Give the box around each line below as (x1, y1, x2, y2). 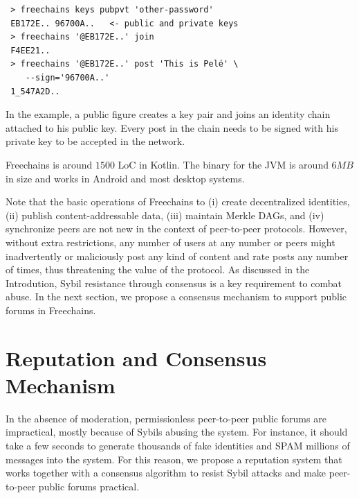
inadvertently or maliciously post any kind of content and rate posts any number (6, 248, 349, 263)
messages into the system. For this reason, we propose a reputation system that (6, 452, 342, 466)
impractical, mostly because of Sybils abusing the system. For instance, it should (6, 424, 348, 439)
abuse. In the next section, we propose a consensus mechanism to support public (6, 289, 347, 304)
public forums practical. (38, 479, 140, 493)
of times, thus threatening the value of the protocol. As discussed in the (6, 262, 310, 277)
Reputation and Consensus (6, 343, 267, 372)
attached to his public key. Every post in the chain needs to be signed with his (6, 120, 338, 135)
